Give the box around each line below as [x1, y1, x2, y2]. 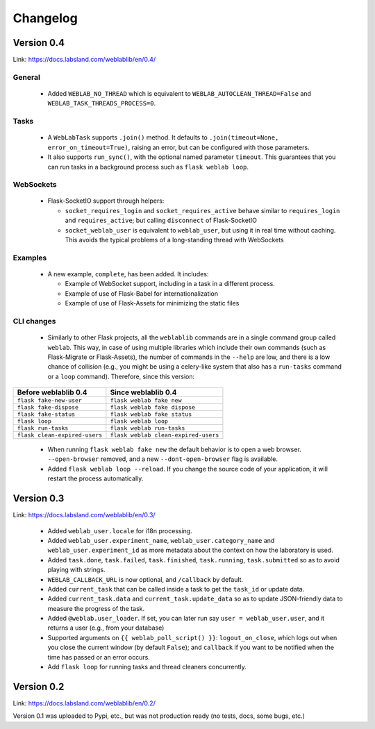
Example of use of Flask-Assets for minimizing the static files [65, 299, 240, 308]
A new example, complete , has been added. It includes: [47, 270, 209, 278]
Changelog [12, 10, 78, 26]
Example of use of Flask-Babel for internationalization [65, 289, 219, 298]
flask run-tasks [17, 424, 69, 432]
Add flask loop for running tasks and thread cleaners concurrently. [47, 663, 247, 671]
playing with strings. [47, 566, 106, 574]
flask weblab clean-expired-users [110, 431, 219, 439]
